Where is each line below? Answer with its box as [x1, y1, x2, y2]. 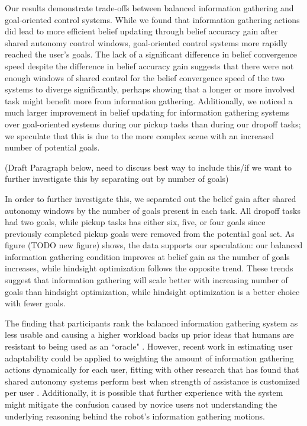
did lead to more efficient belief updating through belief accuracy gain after [5, 25, 278, 37]
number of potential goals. [5, 141, 100, 153]
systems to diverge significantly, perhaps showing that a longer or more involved [5, 83, 295, 95]
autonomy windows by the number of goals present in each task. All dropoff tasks [5, 204, 300, 216]
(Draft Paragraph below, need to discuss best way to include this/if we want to [5, 161, 292, 173]
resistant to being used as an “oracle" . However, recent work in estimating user [5, 340, 293, 353]
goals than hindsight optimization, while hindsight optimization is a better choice [5, 285, 300, 297]
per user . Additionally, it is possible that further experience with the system [5, 386, 283, 399]
